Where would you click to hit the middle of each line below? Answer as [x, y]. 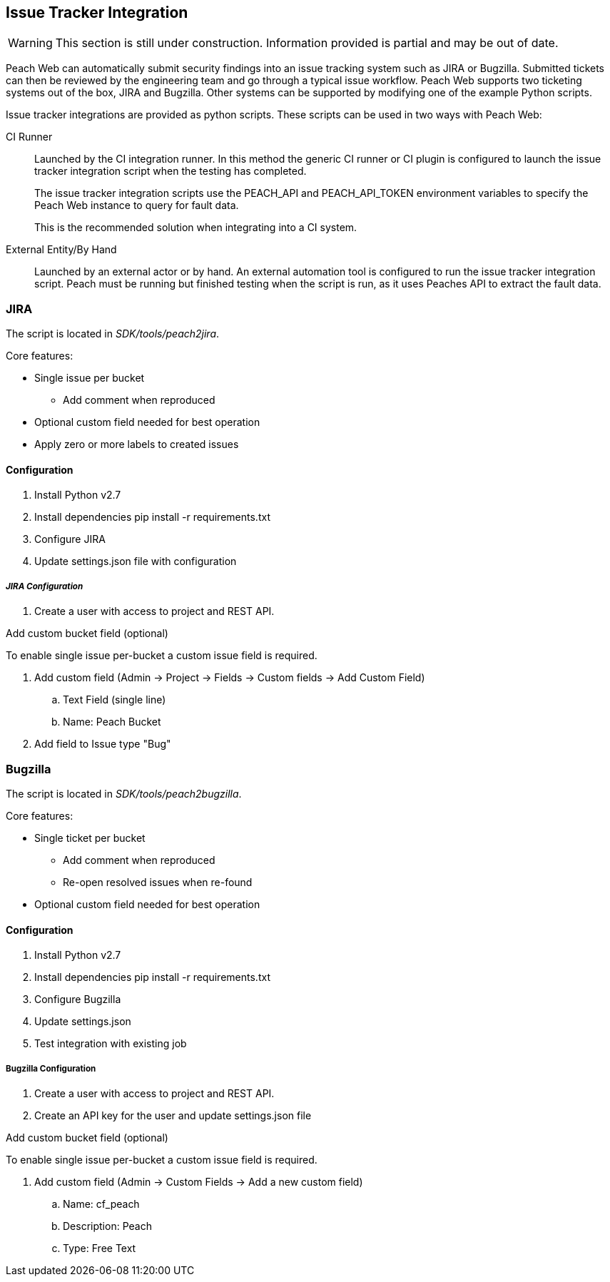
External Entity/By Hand [61, 250]
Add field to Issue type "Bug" [103, 744]
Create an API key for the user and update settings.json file [173, 1115]
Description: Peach [107, 1226]
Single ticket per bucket [90, 838]
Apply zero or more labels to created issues [137, 444]
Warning [30, 43]
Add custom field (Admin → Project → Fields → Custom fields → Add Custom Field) [230, 678]
